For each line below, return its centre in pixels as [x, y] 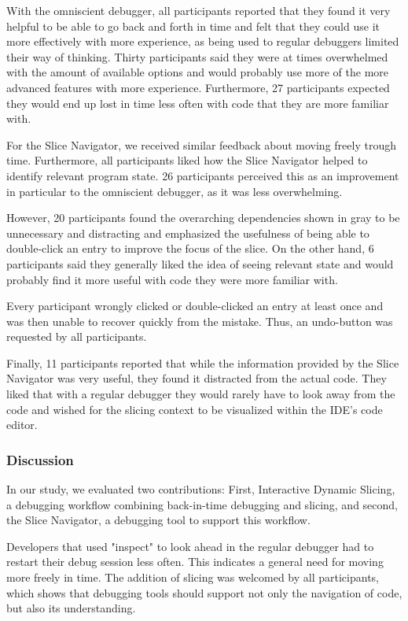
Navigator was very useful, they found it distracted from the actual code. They [197, 378]
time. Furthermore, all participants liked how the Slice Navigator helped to [187, 160]
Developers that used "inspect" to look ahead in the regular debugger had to [190, 546]
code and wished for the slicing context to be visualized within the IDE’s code [195, 409]
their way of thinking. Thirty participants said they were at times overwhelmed [197, 56]
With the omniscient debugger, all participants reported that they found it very [198, 10]
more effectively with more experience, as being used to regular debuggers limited [203, 41]
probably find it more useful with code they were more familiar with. [172, 279]
